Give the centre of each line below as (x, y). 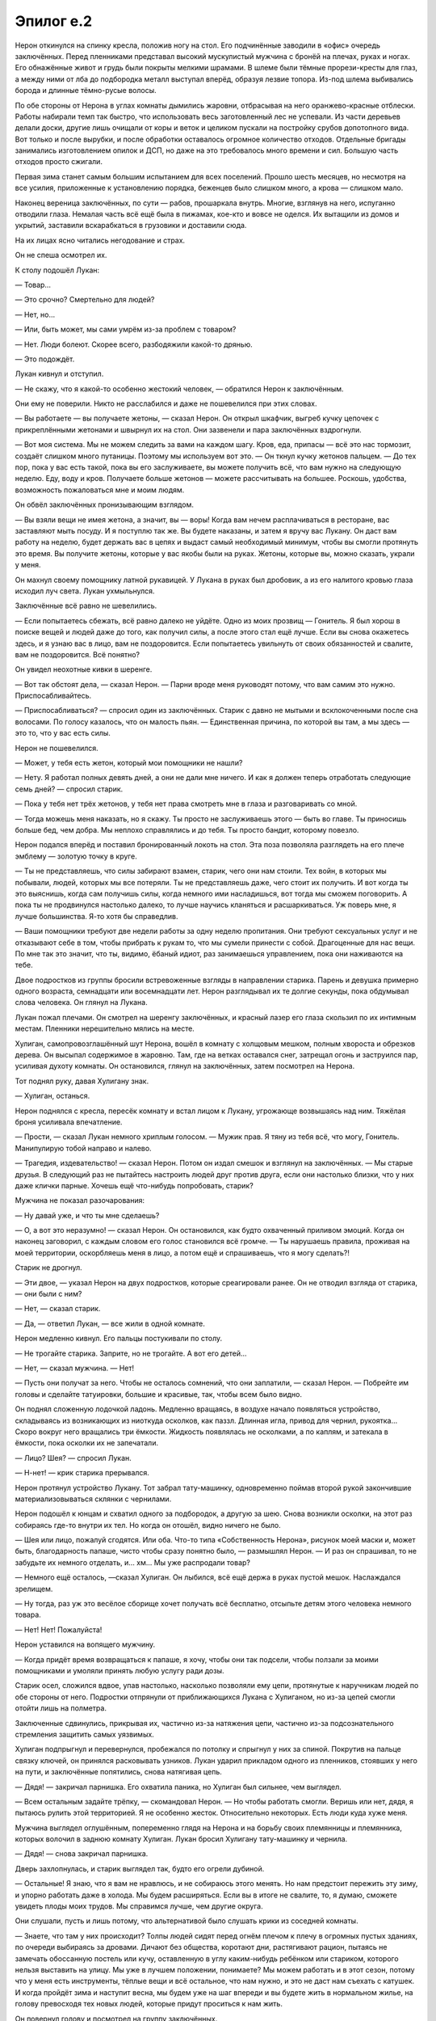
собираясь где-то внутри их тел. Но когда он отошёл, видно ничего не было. (148, 1525)
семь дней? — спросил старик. (69, 789)
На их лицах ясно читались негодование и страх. (100, 240)
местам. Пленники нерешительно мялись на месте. (105, 1029)
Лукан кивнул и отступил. (59, 374)
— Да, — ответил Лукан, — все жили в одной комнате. (110, 1323)
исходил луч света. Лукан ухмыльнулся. (85, 591)
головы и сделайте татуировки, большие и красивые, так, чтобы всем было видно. (159, 1394)
